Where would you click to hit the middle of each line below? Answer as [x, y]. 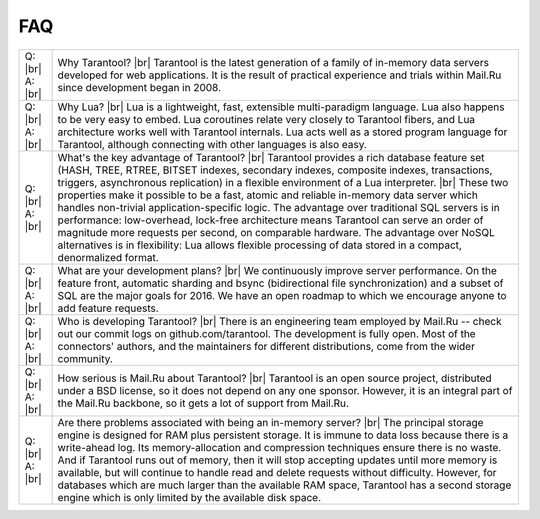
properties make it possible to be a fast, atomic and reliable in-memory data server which [268, 195]
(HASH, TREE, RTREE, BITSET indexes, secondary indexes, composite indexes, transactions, [275, 170]
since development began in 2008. [139, 87]
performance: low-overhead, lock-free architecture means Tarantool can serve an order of [270, 220]
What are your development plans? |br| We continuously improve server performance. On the [277, 270]
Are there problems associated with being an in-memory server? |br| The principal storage [270, 422]
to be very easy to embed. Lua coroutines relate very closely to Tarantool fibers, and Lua [266, 119]
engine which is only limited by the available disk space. [189, 497]
